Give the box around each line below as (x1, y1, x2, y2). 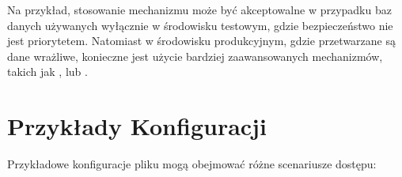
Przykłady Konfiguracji (7, 110, 267, 142)
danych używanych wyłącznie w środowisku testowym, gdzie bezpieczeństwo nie (7, 17, 393, 33)
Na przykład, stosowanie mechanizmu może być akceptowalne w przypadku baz (7, 2, 392, 17)
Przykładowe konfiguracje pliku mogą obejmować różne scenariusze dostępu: (7, 156, 377, 172)
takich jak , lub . (7, 63, 88, 80)
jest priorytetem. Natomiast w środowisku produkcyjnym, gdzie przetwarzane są (7, 32, 396, 49)
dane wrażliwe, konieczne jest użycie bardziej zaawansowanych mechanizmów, (7, 47, 383, 64)
